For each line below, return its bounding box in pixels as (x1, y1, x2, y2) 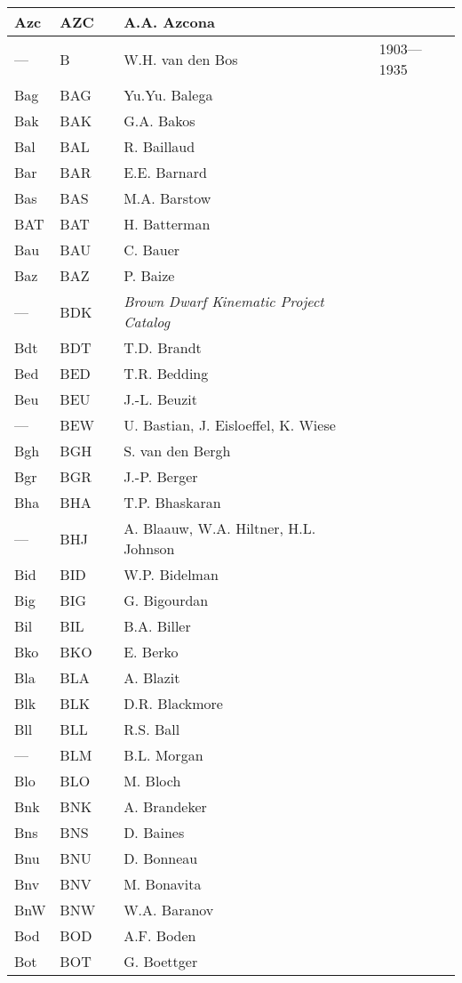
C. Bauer (123, 239, 180, 260)
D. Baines (123, 822, 185, 842)
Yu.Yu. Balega (123, 85, 213, 105)
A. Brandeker (123, 796, 207, 817)
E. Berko (123, 641, 179, 662)
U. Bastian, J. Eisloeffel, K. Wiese (123, 415, 336, 435)
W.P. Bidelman (123, 564, 219, 584)
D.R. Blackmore (123, 693, 223, 713)
